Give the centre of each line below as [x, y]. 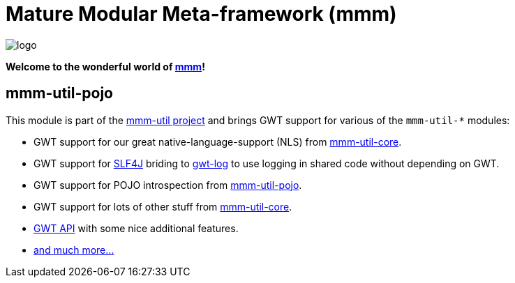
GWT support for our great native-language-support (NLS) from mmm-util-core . [218, 141]
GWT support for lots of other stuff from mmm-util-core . [163, 206]
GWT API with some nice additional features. [136, 228]
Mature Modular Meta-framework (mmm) [201, 14]
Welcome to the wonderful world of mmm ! [105, 66]
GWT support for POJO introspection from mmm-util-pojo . [168, 185]
